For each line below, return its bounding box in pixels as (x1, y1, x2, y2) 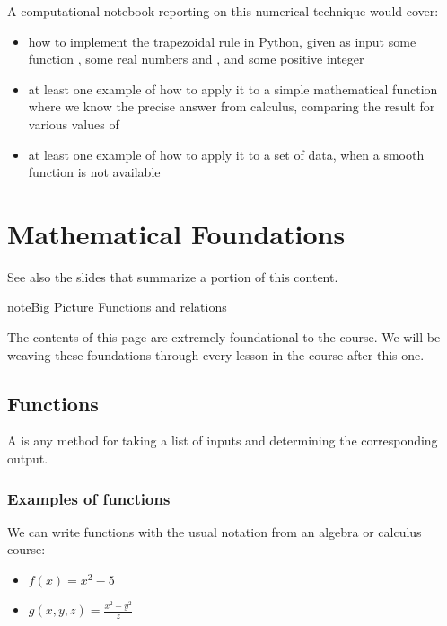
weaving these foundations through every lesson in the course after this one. (7, 345, 425, 364)
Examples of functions (7, 487, 171, 509)
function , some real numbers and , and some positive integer (28, 49, 364, 68)
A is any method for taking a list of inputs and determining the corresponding (7, 431, 438, 450)
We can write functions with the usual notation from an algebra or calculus (7, 522, 422, 541)
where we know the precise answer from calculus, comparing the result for (28, 97, 435, 116)
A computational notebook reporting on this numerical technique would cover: (7, 2, 439, 20)
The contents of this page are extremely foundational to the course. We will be (7, 328, 441, 347)
